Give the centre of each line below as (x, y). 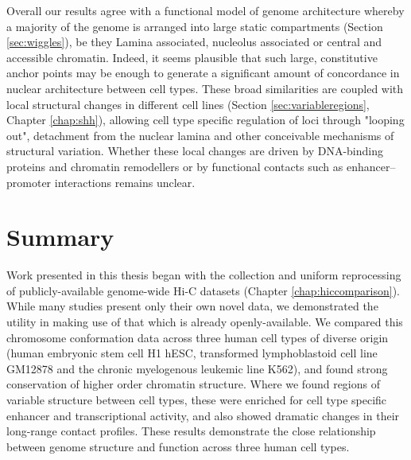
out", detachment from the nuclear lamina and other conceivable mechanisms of (200, 135)
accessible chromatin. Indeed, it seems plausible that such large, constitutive (192, 57)
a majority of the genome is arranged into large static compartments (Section (195, 26)
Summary (60, 237)
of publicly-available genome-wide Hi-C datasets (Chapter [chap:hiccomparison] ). (203, 290)
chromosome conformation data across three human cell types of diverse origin (198, 337)
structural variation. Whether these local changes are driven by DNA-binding (195, 151)
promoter (29, 182)
